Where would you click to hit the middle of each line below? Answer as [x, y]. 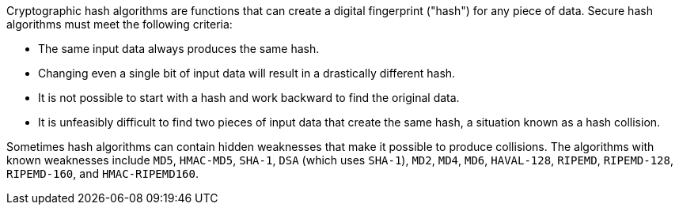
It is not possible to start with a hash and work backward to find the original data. [249, 98]
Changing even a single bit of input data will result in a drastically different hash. [247, 73]
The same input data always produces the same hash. [179, 49]
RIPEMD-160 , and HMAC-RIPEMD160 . [102, 173]
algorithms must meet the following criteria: [119, 24]
